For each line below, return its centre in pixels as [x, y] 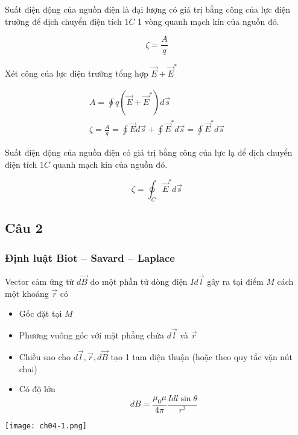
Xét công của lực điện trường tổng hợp [77, 73]
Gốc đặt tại [40, 313]
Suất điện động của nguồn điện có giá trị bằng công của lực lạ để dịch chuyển [149, 152]
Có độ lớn [37, 389]
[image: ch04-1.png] [46, 426]
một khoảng [27, 293]
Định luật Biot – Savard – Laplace [90, 257]
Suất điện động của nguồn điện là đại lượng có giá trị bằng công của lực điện [147, 9]
